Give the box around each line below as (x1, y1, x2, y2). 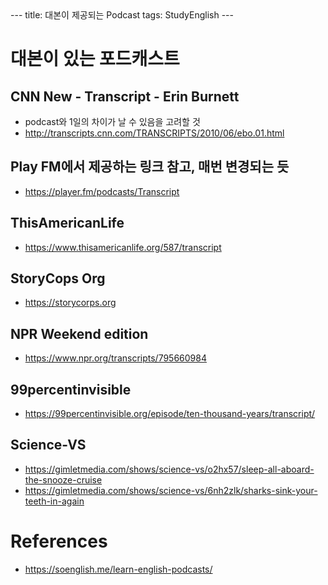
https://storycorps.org (24, 297, 117, 309)
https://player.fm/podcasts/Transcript (24, 185, 180, 197)
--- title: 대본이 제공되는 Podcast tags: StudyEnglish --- (10, 9, 234, 21)
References (10, 530, 108, 553)
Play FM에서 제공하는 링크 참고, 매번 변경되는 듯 (10, 158, 290, 176)
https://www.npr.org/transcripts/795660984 (24, 352, 208, 364)
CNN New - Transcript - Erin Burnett (10, 88, 240, 105)
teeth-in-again (24, 495, 85, 507)
